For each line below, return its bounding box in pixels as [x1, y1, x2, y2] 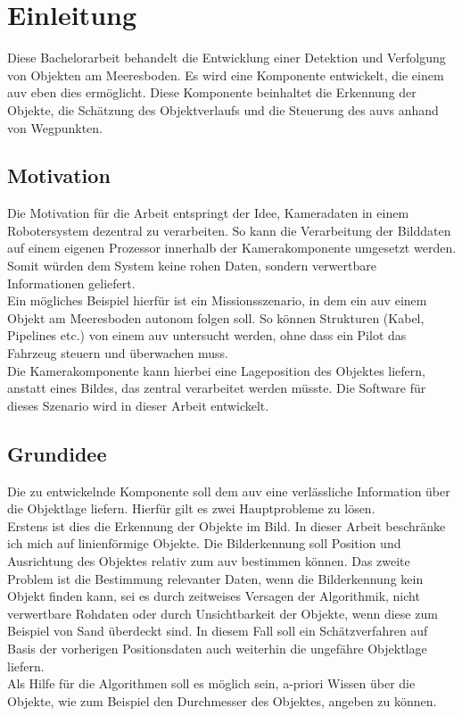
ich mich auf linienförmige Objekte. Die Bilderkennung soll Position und [7, 534, 401, 553]
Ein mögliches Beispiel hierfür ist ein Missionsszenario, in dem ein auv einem [7, 291, 427, 310]
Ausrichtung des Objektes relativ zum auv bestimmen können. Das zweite [7, 552, 410, 570]
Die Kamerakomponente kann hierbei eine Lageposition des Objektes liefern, [7, 361, 425, 379]
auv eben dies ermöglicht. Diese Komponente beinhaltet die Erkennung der [7, 83, 417, 102]
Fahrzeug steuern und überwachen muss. [7, 344, 228, 362]
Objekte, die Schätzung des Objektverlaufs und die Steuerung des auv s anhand [7, 100, 439, 119]
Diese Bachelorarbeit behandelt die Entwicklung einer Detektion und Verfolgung [7, 48, 446, 67]
